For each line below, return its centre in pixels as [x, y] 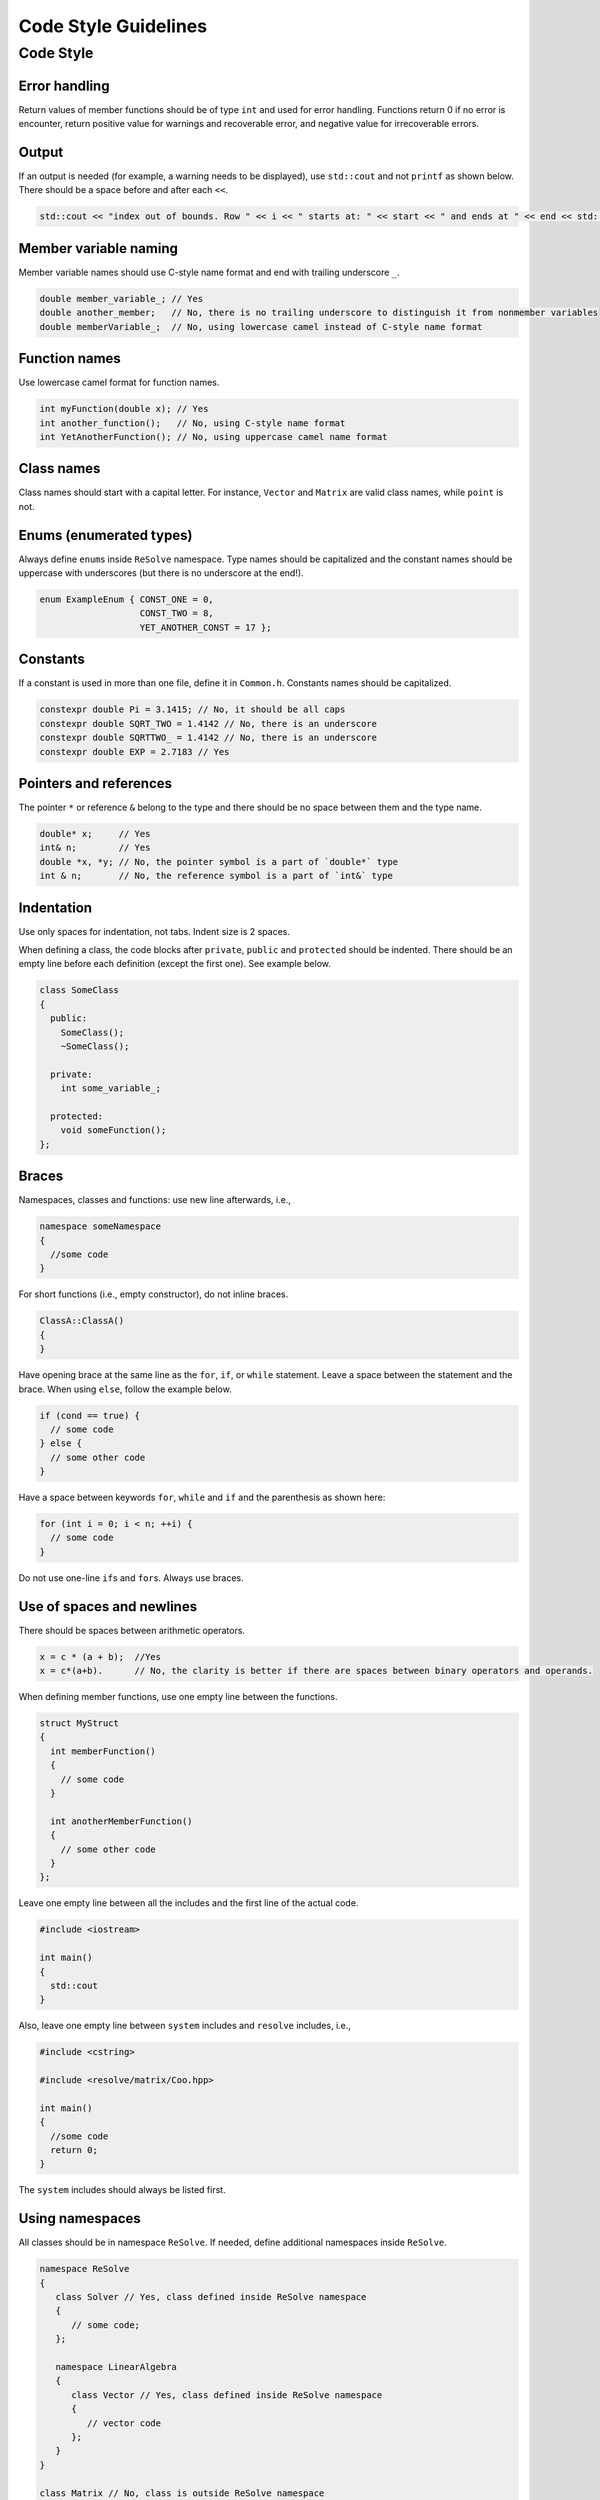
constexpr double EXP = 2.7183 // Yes [134, 751]
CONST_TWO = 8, [176, 613]
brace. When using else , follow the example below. [125, 1389]
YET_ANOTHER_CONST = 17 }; [205, 627]
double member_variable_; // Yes [121, 298]
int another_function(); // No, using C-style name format [192, 423]
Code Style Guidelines [113, 26]
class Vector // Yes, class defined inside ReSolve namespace [227, 2394]
